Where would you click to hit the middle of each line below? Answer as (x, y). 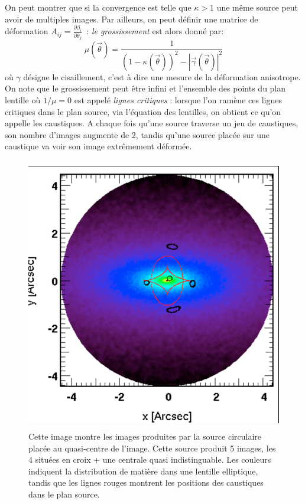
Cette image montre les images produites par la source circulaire (145, 436)
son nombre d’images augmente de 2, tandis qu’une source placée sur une (137, 134)
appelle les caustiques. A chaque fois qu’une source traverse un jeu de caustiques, (152, 123)
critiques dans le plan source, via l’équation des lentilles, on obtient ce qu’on (143, 111)
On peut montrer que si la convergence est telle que (98, 7)
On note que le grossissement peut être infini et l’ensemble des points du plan (145, 88)
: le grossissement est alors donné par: (155, 31)
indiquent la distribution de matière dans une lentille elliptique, (143, 471)
